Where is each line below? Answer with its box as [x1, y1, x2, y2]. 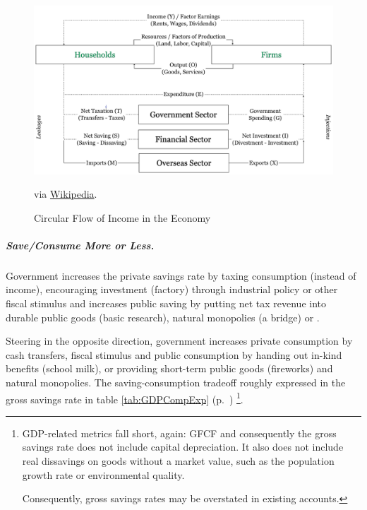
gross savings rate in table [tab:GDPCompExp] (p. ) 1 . [6, 389, 243, 406]
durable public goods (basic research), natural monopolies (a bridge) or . [6, 309, 320, 324]
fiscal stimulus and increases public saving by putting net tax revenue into [6, 296, 326, 311]
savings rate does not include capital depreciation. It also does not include [22, 439, 344, 454]
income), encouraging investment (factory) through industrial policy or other [6, 282, 338, 297]
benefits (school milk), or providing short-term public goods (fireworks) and [6, 361, 333, 376]
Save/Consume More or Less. [6, 237, 155, 252]
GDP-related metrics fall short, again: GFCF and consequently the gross [22, 425, 337, 440]
